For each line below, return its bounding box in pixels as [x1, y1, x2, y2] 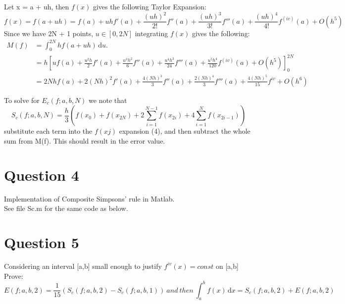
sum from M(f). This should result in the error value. [4, 135, 165, 146]
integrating [135, 28, 168, 38]
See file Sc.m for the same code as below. [4, 203, 128, 213]
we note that [89, 95, 127, 105]
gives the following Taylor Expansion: [93, 1, 207, 11]
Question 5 [4, 232, 79, 252]
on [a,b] [216, 260, 239, 271]
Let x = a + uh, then [4, 1, 69, 11]
